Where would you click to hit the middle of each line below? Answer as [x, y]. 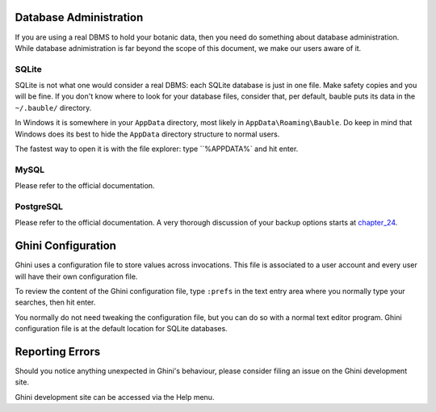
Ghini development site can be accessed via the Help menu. [115, 397]
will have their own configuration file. [76, 276]
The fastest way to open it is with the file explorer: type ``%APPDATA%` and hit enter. [157, 149]
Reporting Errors [58, 351]
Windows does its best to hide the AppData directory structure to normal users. [147, 134]
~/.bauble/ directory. [53, 107]
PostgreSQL [39, 206]
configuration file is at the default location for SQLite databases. [121, 329]
